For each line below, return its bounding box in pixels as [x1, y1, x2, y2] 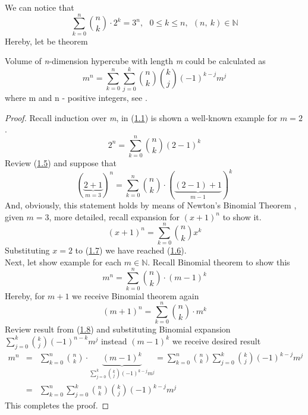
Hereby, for [5, 289, 45, 302]
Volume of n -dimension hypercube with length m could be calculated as [5, 55, 266, 67]
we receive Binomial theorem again [72, 289, 199, 302]
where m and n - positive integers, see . [5, 91, 147, 104]
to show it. [222, 210, 262, 223]
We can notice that [5, 1, 74, 13]
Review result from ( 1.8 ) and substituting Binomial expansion [5, 323, 231, 335]
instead [100, 334, 127, 347]
